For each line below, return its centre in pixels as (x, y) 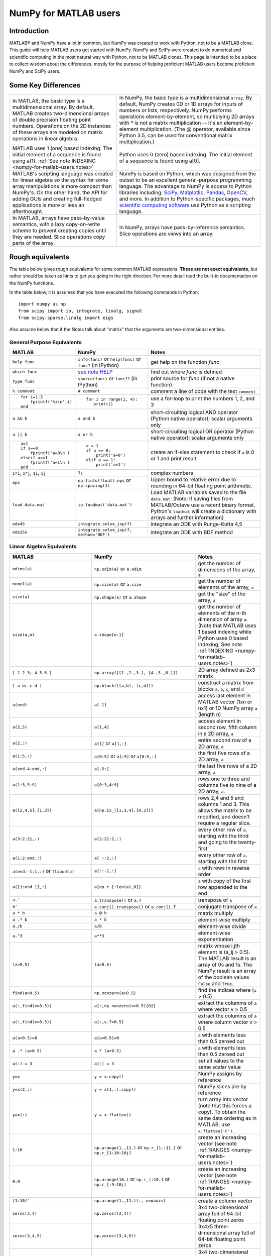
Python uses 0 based (223, 638)
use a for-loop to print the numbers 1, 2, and (203, 398)
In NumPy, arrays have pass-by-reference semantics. (182, 227)
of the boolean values (224, 977)
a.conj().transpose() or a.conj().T (135, 906)
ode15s (20, 532)
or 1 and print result (174, 458)
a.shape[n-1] (109, 635)
